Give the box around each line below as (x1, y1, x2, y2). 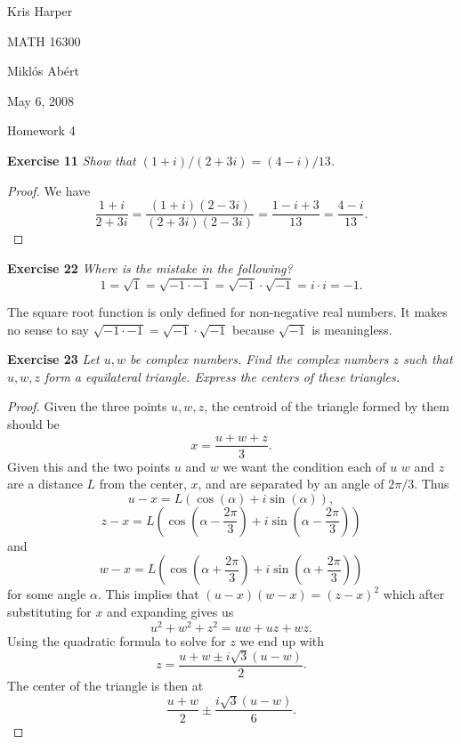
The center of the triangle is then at (7, 676, 204, 695)
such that (403, 350, 453, 368)
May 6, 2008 (7, 91, 75, 109)
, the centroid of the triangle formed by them (204, 397, 449, 416)
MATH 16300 (7, 31, 81, 50)
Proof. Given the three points (7, 397, 167, 416)
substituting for (7, 602, 92, 620)
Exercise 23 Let (7, 350, 100, 368)
